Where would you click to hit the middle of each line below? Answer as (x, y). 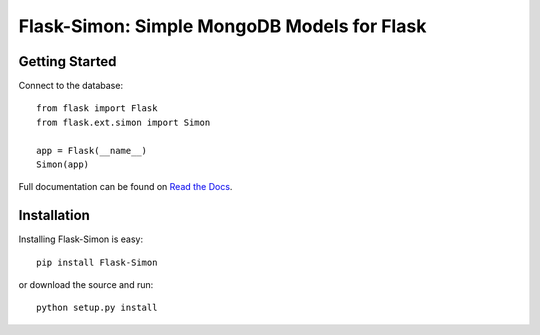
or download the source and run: (86, 285)
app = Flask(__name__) (92, 150)
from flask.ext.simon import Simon (123, 122)
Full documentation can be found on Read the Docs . (125, 187)
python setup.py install (97, 308)
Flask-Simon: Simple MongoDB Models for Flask (222, 26)
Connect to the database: (71, 86)
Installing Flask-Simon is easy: (81, 239)
